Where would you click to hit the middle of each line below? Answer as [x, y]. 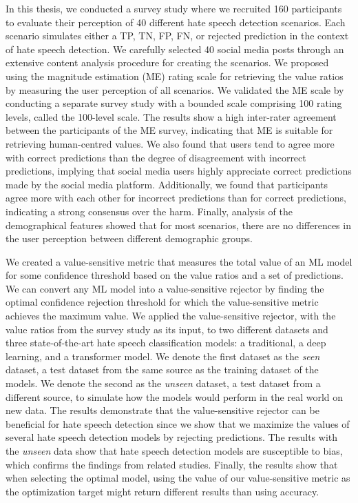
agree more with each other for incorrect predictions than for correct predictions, [176, 198]
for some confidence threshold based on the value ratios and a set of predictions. [175, 275]
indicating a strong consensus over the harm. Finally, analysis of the [149, 211]
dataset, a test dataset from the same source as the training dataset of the [162, 369]
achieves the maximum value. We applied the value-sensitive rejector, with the [171, 316]
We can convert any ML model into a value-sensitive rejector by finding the [165, 288]
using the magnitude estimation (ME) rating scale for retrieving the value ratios [175, 76]
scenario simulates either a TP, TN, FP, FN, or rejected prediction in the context [177, 36]
